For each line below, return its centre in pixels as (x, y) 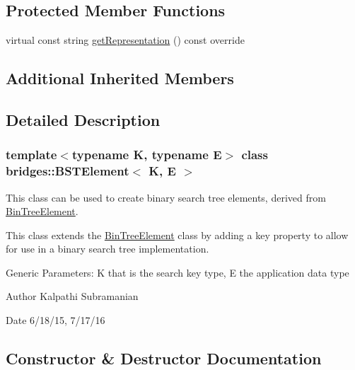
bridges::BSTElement (68, 171)
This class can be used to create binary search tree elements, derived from (166, 197)
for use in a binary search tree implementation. (107, 249)
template (31, 155)
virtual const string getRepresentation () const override (125, 40)
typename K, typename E (147, 155)
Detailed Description (83, 119)
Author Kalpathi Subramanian (72, 296)
